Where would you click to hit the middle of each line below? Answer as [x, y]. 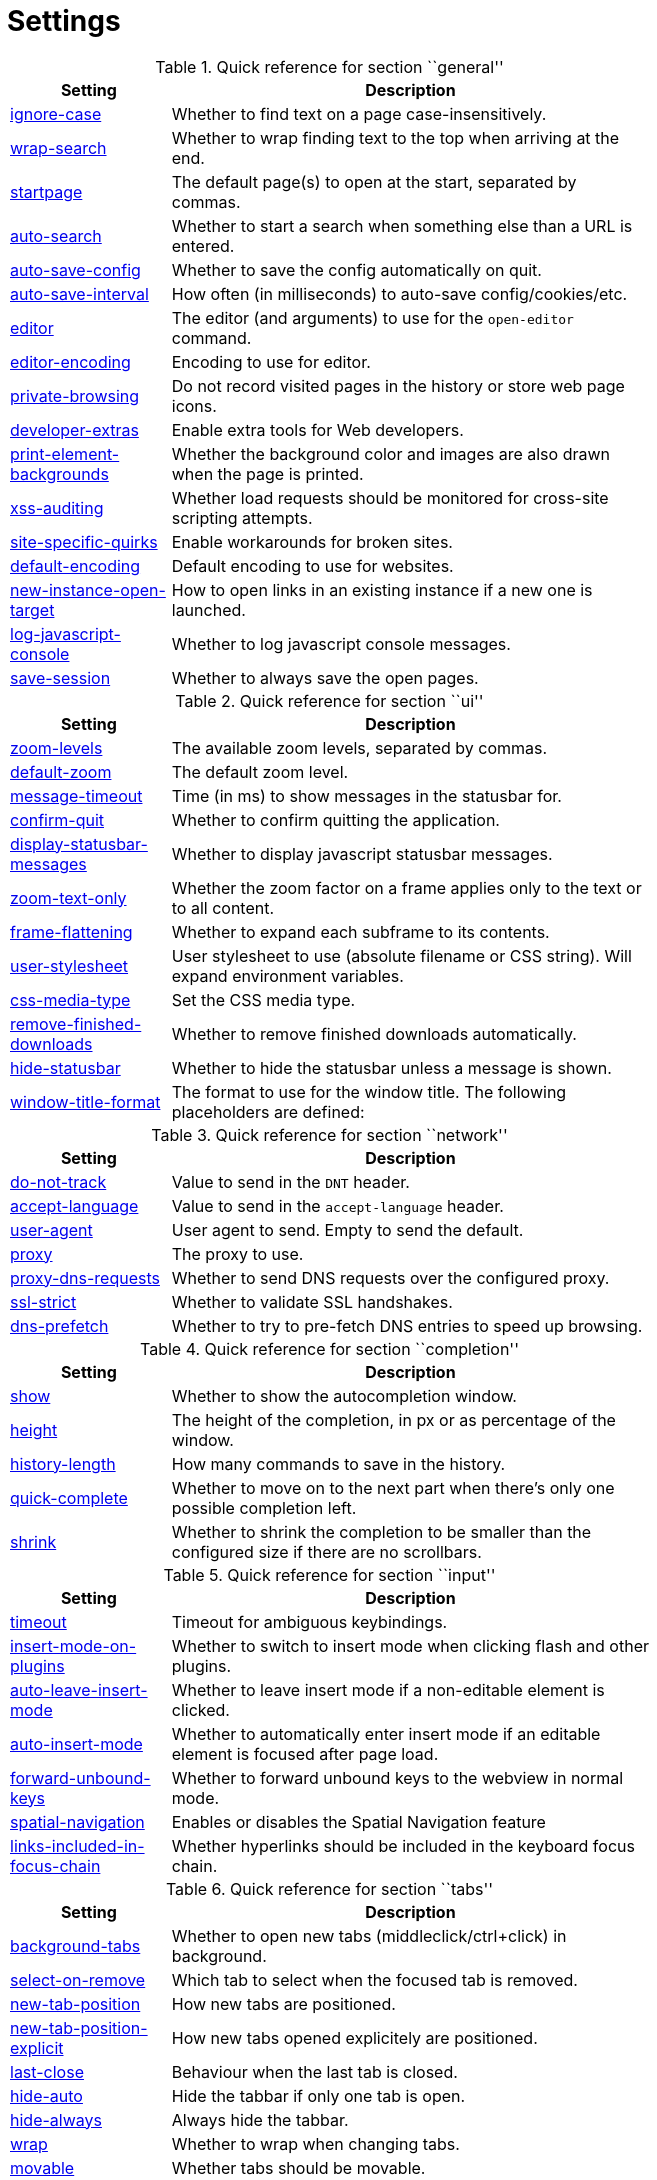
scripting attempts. [242, 517]
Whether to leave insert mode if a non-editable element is [388, 1689]
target [32, 609]
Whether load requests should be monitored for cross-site [390, 497]
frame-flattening [71, 931]
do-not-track [58, 1181]
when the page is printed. [267, 473]
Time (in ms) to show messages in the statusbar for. [366, 795]
